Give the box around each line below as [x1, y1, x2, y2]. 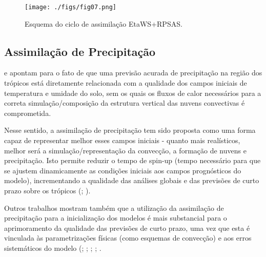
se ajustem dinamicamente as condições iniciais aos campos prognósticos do [4, 165, 241, 175]
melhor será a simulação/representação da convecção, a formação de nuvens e [4, 145, 247, 155]
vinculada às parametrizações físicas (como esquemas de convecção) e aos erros [4, 232, 252, 243]
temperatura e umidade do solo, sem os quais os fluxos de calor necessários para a [4, 87, 261, 98]
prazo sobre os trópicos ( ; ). [4, 185, 91, 195]
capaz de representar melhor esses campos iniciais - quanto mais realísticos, [4, 135, 240, 146]
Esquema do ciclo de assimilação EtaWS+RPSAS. [25, 18, 182, 29]
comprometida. [4, 107, 51, 118]
